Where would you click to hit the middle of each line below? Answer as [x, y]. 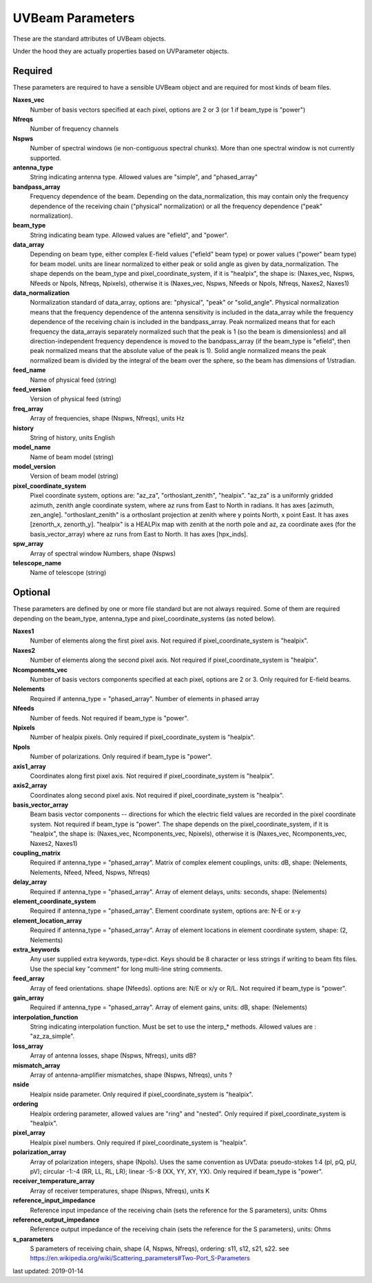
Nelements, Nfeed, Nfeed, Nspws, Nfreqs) [90, 872]
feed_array [29, 978]
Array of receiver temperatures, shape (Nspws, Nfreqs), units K [120, 1191]
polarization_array [40, 1152]
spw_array [28, 544]
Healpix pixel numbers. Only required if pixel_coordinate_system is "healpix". [139, 1142]
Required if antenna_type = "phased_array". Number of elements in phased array [145, 698]
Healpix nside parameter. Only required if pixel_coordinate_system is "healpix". [142, 1094]
